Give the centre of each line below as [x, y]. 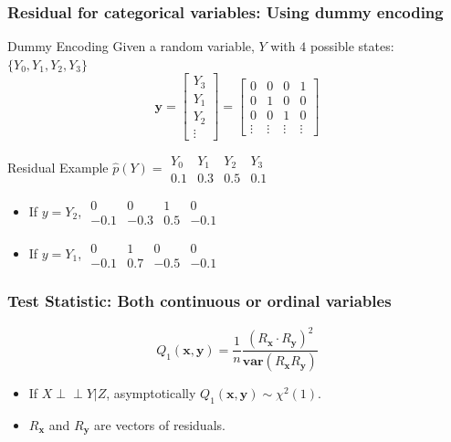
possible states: [352, 46]
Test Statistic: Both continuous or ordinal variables [199, 301]
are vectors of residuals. [160, 424]
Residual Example [58, 168]
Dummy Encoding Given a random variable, [131, 46]
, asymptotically [151, 393]
